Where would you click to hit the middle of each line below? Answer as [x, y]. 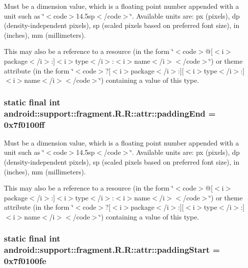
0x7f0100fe [25, 261]
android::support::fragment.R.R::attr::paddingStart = [112, 250]
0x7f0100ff [25, 124]
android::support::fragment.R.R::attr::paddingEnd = [110, 113]
